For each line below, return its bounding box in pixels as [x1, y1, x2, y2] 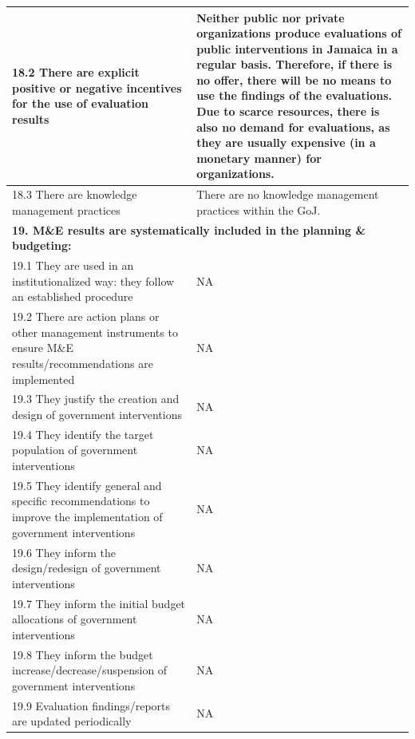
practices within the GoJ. [196, 201, 321, 218]
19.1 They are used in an [12, 257, 134, 274]
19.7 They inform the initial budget [12, 595, 186, 611]
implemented [12, 370, 75, 387]
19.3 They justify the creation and [12, 390, 180, 407]
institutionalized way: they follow [12, 272, 175, 289]
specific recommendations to [12, 492, 150, 509]
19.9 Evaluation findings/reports [12, 697, 171, 713]
